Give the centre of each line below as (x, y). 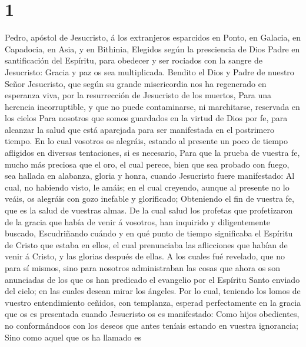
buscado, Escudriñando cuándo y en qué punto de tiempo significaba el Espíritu (149, 233)
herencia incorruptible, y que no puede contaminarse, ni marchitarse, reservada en (152, 106)
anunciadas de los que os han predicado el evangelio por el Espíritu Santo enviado (152, 279)
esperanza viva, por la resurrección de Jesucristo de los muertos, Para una (138, 95)
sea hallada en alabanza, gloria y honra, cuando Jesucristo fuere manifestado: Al (150, 176)
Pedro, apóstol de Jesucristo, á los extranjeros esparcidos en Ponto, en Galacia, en (153, 37)
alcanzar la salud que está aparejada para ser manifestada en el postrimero (139, 129)
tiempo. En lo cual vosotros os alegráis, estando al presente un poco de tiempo (147, 141)
